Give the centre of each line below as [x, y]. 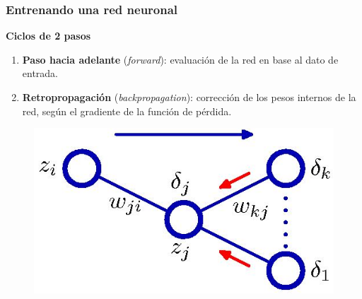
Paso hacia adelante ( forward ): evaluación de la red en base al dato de [180, 59]
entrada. [40, 73]
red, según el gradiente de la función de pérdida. [127, 111]
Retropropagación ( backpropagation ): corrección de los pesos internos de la [189, 97]
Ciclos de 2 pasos [48, 36]
